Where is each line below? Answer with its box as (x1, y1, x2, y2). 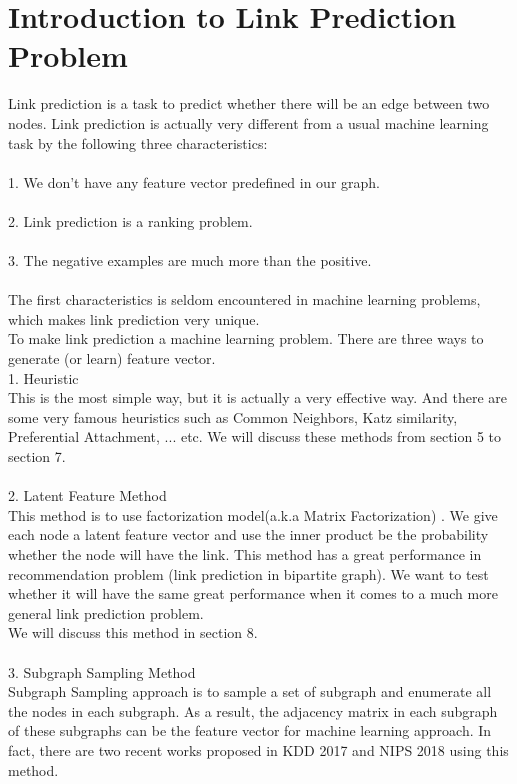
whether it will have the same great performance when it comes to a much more (8, 583, 498, 604)
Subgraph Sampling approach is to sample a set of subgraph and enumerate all (8, 681, 492, 702)
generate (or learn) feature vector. (8, 348, 216, 369)
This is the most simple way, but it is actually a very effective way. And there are (8, 387, 507, 408)
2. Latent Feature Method (8, 485, 167, 506)
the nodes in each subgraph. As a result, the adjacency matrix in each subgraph (8, 700, 498, 721)
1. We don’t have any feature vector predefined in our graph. (8, 171, 381, 192)
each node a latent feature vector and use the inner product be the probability (8, 524, 489, 545)
